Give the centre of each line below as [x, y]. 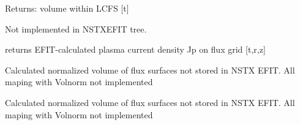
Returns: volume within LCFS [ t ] [67, 8]
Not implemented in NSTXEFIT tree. [76, 28]
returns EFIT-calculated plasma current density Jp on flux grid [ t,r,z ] [135, 49]
